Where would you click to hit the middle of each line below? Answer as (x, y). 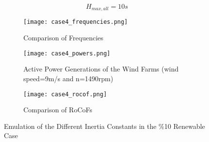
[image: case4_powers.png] (67, 53)
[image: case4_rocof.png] (65, 94)
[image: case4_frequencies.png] (76, 22)
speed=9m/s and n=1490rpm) (68, 78)
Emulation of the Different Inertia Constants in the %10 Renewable (104, 126)
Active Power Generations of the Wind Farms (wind (101, 69)
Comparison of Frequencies (63, 38)
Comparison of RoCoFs (58, 110)
